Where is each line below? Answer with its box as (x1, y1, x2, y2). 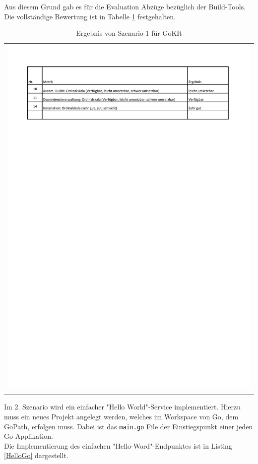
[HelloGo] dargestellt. (4, 450, 68, 461)
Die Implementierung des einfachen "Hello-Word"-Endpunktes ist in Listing (4, 440, 232, 451)
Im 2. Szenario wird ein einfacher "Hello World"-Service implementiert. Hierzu (4, 402, 241, 412)
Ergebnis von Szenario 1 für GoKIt (76, 28, 182, 38)
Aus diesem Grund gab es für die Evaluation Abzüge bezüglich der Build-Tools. (4, 1, 246, 11)
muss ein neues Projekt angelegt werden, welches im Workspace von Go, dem (4, 411, 239, 421)
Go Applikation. (4, 431, 53, 441)
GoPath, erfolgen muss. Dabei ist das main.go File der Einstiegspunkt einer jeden (4, 421, 253, 431)
